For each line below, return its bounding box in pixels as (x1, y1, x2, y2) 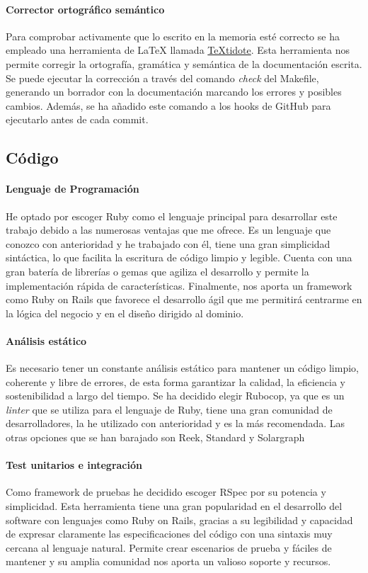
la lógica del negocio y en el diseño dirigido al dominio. (6, 305, 244, 320)
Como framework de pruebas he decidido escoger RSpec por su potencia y (6, 484, 326, 499)
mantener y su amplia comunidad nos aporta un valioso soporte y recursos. (6, 554, 331, 569)
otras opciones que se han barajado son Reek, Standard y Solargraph (6, 430, 305, 445)
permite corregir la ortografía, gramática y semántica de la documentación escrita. (6, 56, 362, 71)
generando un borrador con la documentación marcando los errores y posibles (6, 84, 342, 99)
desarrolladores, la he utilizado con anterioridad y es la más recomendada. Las (6, 416, 345, 431)
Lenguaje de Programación (6, 181, 139, 196)
